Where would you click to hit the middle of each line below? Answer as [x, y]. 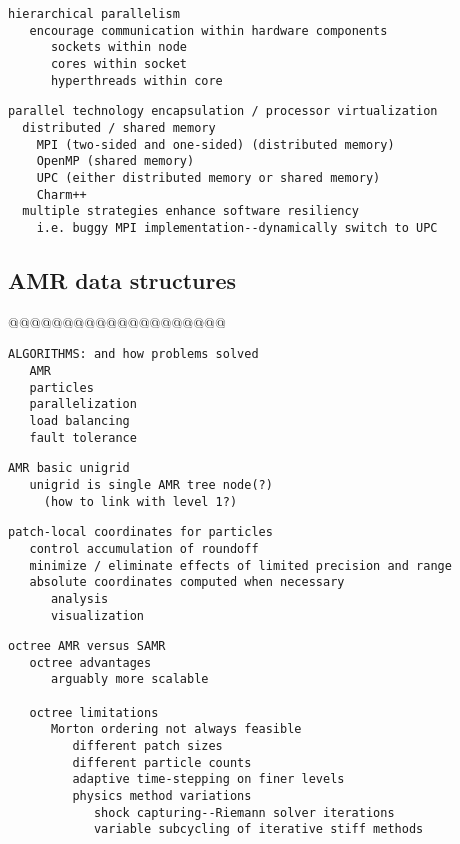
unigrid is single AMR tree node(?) [151, 484]
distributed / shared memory [119, 127]
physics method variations [162, 796]
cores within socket [118, 63]
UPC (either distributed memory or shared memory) [208, 177]
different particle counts [162, 762]
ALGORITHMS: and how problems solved [133, 354]
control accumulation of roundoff [144, 548]
